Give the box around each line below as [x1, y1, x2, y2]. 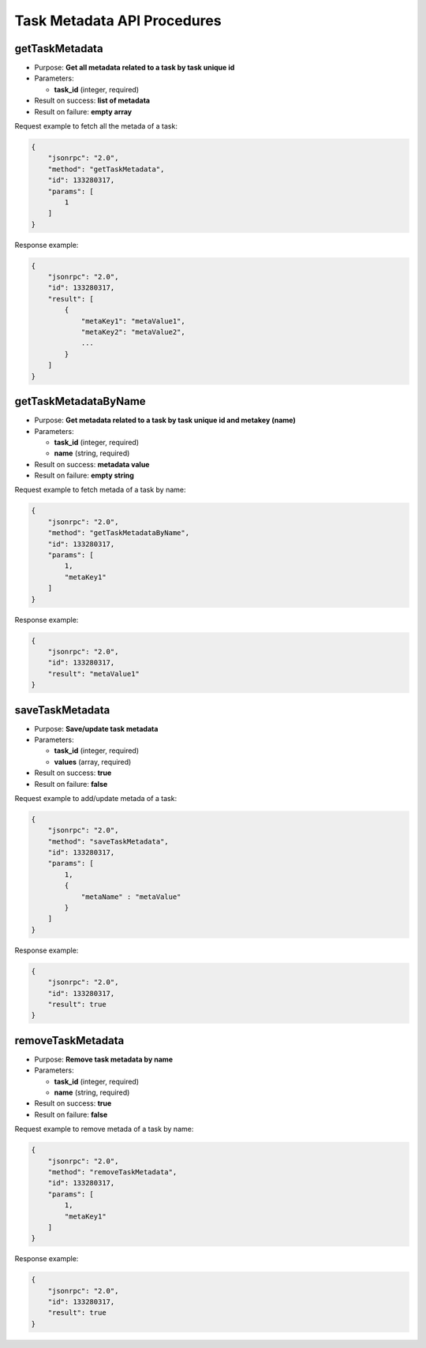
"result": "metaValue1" [47, 669, 140, 678]
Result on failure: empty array [34, 107, 133, 116]
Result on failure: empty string [34, 470, 134, 481]
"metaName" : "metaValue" [80, 892, 181, 901]
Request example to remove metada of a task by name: [14, 1125, 194, 1134]
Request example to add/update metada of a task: [14, 793, 177, 803]
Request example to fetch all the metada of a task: [14, 122, 177, 131]
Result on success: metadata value [34, 459, 150, 469]
